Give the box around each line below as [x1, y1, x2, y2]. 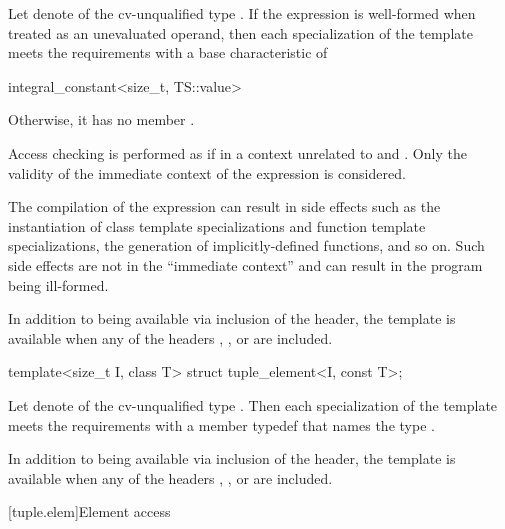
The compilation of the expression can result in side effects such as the [8, 196, 441, 217]
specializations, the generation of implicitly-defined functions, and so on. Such [8, 235, 485, 256]
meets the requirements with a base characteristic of [8, 42, 328, 63]
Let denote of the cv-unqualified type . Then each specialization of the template [8, 394, 498, 415]
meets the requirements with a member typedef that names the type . [8, 414, 435, 435]
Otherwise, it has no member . [8, 109, 195, 130]
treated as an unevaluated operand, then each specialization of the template [8, 22, 473, 43]
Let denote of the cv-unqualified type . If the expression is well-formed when [8, 3, 476, 23]
